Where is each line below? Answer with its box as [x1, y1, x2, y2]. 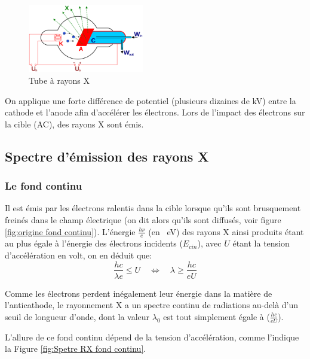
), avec [197, 237, 222, 250]
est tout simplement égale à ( [163, 310, 270, 323]
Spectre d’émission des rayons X [5, 147, 209, 165]
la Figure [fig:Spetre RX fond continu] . [5, 342, 146, 355]
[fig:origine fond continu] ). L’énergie [5, 225, 136, 238]
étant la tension [232, 237, 290, 250]
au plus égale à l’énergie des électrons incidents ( [5, 237, 183, 250]
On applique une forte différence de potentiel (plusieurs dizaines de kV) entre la [5, 94, 296, 107]
